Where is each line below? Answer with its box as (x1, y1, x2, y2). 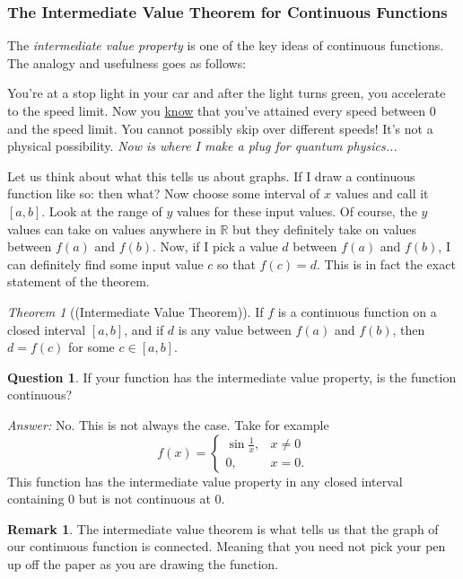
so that (217, 254, 256, 273)
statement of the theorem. (7, 272, 150, 291)
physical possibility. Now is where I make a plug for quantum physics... (7, 136, 397, 155)
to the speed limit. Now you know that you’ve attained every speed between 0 (7, 101, 436, 119)
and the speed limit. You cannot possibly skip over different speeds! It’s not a (7, 118, 433, 137)
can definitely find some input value (7, 254, 204, 273)
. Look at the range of (41, 201, 162, 220)
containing (7, 489, 65, 508)
